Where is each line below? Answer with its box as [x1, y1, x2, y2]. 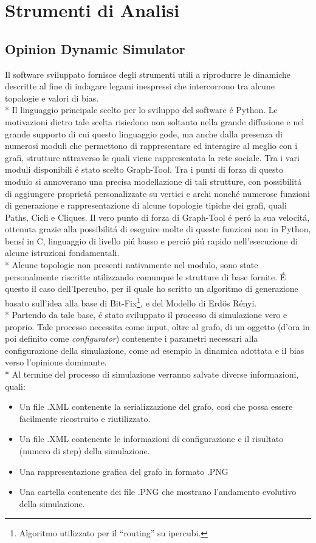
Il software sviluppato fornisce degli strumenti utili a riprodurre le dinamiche [5, 67, 291, 80]
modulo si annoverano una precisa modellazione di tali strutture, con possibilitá [5, 175, 302, 187]
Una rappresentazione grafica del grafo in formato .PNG [19, 465, 228, 477]
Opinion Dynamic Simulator [5, 39, 185, 58]
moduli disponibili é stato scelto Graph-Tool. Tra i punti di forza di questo [5, 163, 283, 176]
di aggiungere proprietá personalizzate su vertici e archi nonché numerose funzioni [5, 187, 310, 199]
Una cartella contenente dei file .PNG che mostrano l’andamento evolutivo [19, 485, 297, 498]
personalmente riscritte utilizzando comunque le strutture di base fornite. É [5, 270, 286, 283]
